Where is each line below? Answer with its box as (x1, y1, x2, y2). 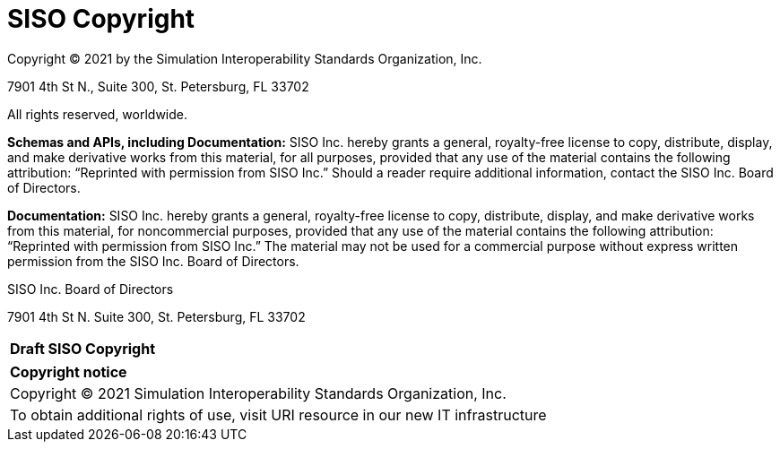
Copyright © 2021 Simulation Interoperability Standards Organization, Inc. (10, 384, 507, 402)
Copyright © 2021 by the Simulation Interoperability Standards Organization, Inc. (7, 50, 482, 66)
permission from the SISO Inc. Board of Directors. (7, 253, 299, 269)
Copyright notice (10, 362, 127, 381)
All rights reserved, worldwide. (7, 106, 188, 122)
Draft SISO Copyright (10, 339, 156, 358)
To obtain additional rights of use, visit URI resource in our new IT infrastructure (10, 405, 547, 424)
